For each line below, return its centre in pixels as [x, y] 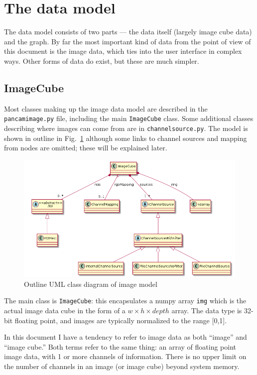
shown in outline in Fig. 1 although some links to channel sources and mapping [126, 138]
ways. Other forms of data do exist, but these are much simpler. [102, 61]
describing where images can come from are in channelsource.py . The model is [126, 128]
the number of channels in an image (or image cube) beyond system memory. [122, 366]
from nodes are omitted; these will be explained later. [86, 148]
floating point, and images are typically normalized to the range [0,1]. [121, 320]
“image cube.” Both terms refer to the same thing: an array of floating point [120, 346]
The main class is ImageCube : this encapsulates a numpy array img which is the [125, 301]
